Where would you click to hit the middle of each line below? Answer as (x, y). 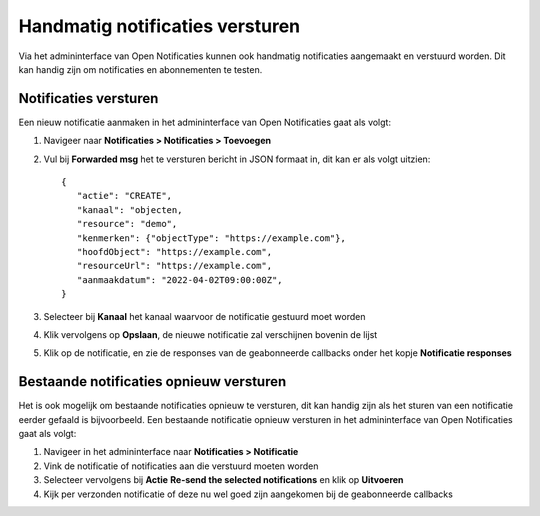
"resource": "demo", (127, 224)
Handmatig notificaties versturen (159, 26)
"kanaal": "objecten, (129, 209)
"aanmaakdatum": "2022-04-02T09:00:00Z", (180, 279)
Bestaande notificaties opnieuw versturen (152, 381)
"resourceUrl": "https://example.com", (174, 266)
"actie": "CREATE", (124, 196)
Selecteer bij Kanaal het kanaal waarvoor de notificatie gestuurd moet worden (204, 316)
